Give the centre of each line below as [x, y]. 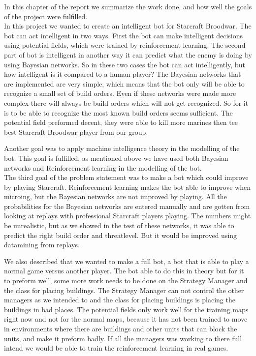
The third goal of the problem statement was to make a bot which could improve [126, 177]
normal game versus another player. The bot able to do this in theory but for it [124, 271]
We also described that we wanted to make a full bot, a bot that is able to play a [127, 261]
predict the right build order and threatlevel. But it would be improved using [121, 235]
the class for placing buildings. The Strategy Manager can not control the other [124, 290]
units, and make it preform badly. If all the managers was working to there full [123, 338]
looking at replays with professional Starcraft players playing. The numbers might [128, 216]
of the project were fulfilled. [46, 16]
